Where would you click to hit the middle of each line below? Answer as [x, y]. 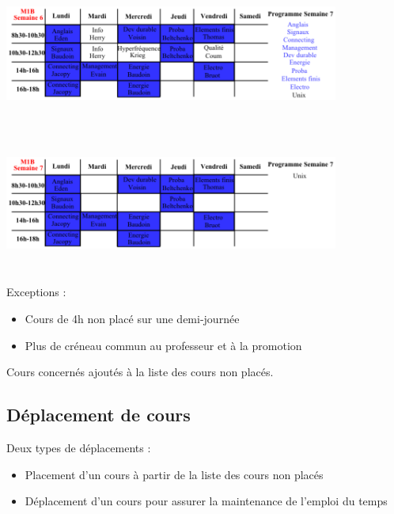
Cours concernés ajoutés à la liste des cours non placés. [140, 372]
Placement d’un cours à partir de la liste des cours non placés [174, 474]
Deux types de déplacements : [79, 447]
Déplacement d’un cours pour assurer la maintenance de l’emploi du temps [206, 501]
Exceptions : [36, 292]
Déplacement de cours [98, 415]
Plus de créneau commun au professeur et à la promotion [163, 345]
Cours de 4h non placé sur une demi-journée [132, 318]
